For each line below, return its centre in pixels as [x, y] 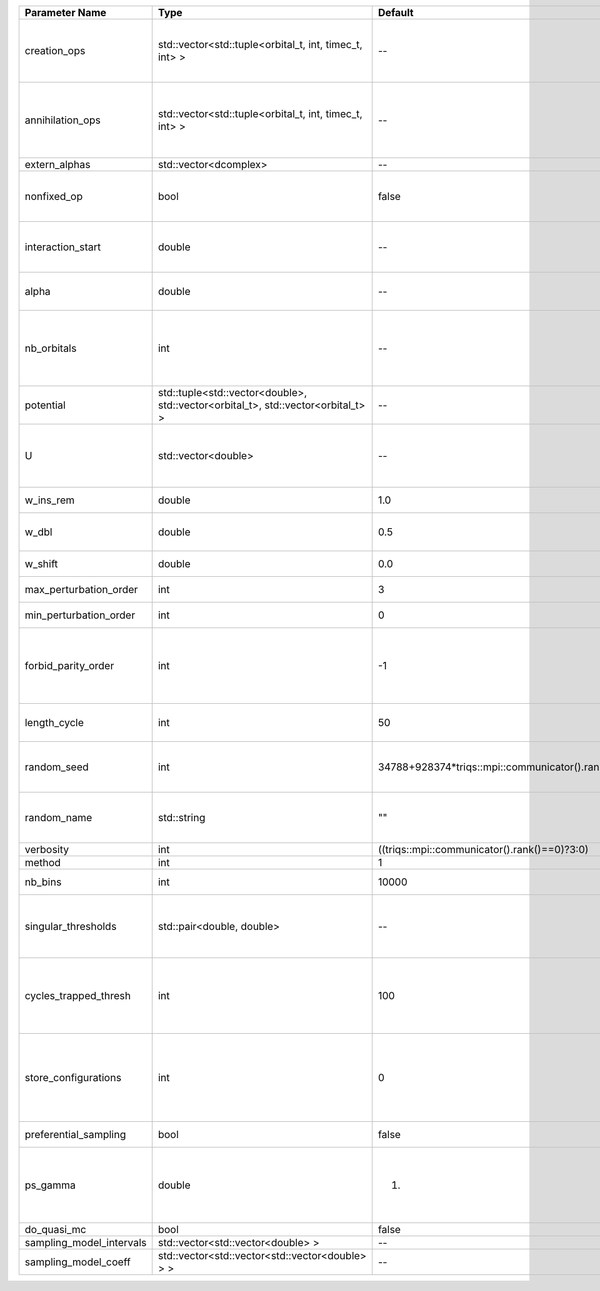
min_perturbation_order [80, 615]
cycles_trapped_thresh [78, 995]
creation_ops [55, 50]
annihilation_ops [62, 120]
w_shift [41, 563]
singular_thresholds [70, 926]
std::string [181, 817]
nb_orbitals [50, 348]
